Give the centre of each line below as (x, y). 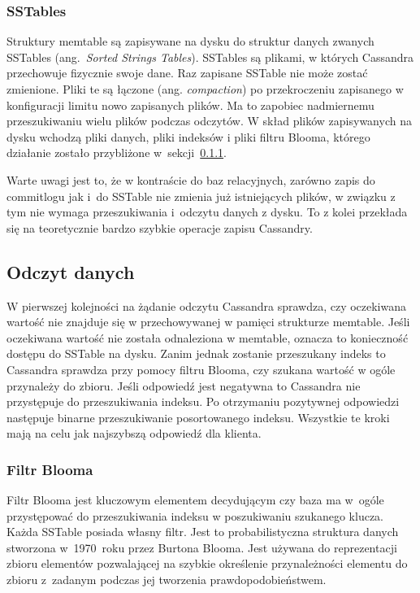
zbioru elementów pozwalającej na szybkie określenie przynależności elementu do (207, 563)
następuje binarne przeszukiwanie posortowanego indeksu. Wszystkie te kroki (198, 417)
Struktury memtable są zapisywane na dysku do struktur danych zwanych (191, 41)
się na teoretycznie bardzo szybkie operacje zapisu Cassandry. (160, 227)
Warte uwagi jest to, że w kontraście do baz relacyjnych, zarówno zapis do (191, 179)
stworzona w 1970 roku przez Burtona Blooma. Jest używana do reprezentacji (202, 547)
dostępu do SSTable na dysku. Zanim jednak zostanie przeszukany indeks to (196, 353)
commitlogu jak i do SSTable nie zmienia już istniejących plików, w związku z (201, 196)
